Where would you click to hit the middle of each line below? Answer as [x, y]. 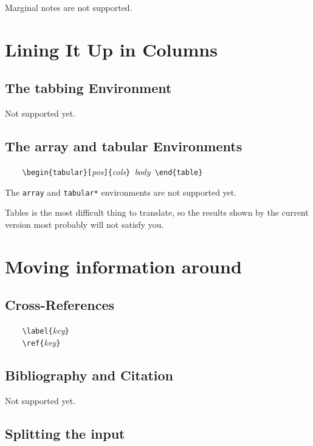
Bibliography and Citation [89, 375]
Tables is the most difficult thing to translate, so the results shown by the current [157, 212]
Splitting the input [65, 433]
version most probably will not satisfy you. [84, 224]
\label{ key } [46, 330]
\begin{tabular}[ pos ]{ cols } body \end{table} [112, 171]
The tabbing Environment [88, 88]
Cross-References [60, 305]
